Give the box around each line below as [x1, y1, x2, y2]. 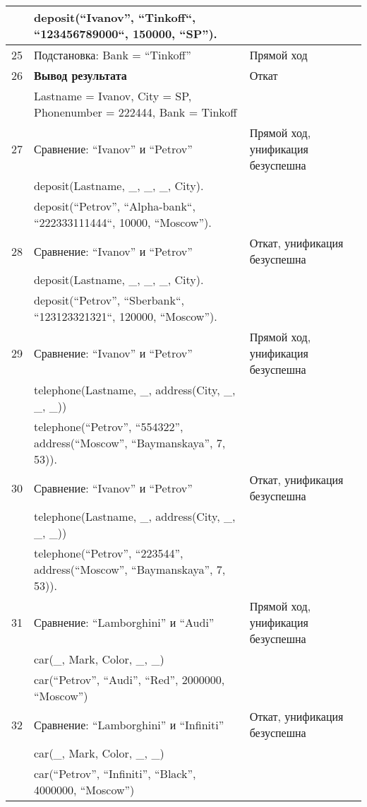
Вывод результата [34, 67, 127, 83]
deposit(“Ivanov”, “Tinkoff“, [34, 9, 196, 25]
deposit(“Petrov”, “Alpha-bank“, [34, 198, 195, 214]
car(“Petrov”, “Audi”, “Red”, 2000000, [34, 671, 225, 688]
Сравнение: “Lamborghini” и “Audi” [34, 614, 215, 630]
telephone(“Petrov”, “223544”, [34, 545, 183, 561]
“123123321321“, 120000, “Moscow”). [34, 308, 217, 324]
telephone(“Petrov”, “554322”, [34, 418, 183, 435]
